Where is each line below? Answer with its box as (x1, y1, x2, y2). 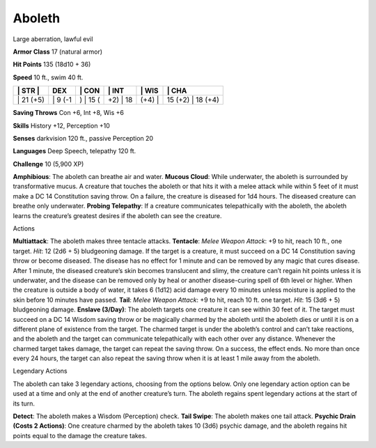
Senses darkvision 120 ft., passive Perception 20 (13, 134, 153, 142)
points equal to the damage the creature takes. (13, 431, 148, 440)
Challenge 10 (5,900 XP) (13, 160, 84, 168)
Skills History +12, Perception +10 (13, 121, 111, 130)
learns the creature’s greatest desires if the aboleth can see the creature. (13, 211, 222, 219)
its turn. (13, 399, 35, 408)
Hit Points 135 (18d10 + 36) (13, 60, 91, 69)
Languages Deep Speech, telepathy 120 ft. (13, 147, 136, 155)
